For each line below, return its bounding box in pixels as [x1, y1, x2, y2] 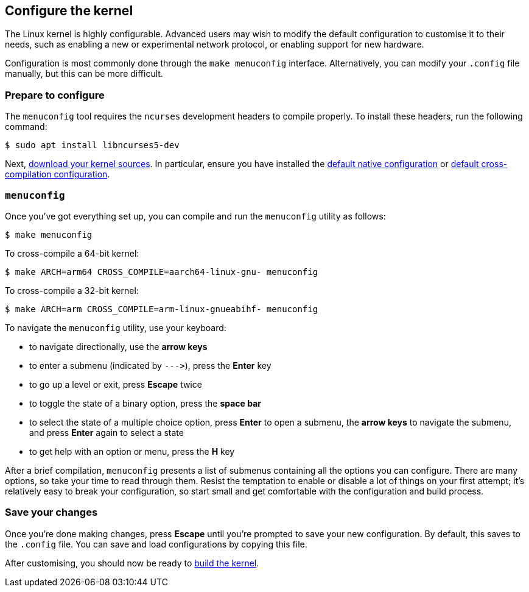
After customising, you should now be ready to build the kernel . [5, 557, 259, 568]
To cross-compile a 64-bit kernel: [5, 248, 139, 259]
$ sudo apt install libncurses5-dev [5, 140, 180, 151]
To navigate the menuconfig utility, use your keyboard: [5, 322, 226, 333]
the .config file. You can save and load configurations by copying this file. [5, 538, 307, 549]
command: [5, 121, 47, 132]
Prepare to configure [5, 88, 105, 101]
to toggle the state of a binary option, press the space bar [29, 398, 262, 408]
